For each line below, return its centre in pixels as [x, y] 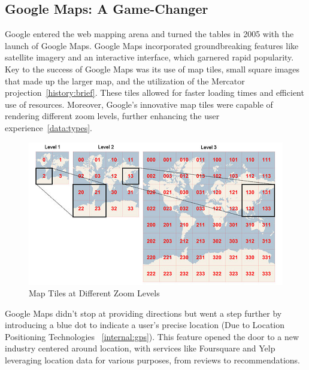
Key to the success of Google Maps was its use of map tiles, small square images [152, 69]
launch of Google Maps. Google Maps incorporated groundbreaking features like [152, 45]
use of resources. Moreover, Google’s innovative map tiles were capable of [139, 104]
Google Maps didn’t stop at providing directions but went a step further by [143, 313]
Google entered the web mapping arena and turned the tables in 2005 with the [149, 34]
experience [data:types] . [49, 127]
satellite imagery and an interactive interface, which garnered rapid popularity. [149, 57]
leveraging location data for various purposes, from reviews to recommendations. [152, 360]
